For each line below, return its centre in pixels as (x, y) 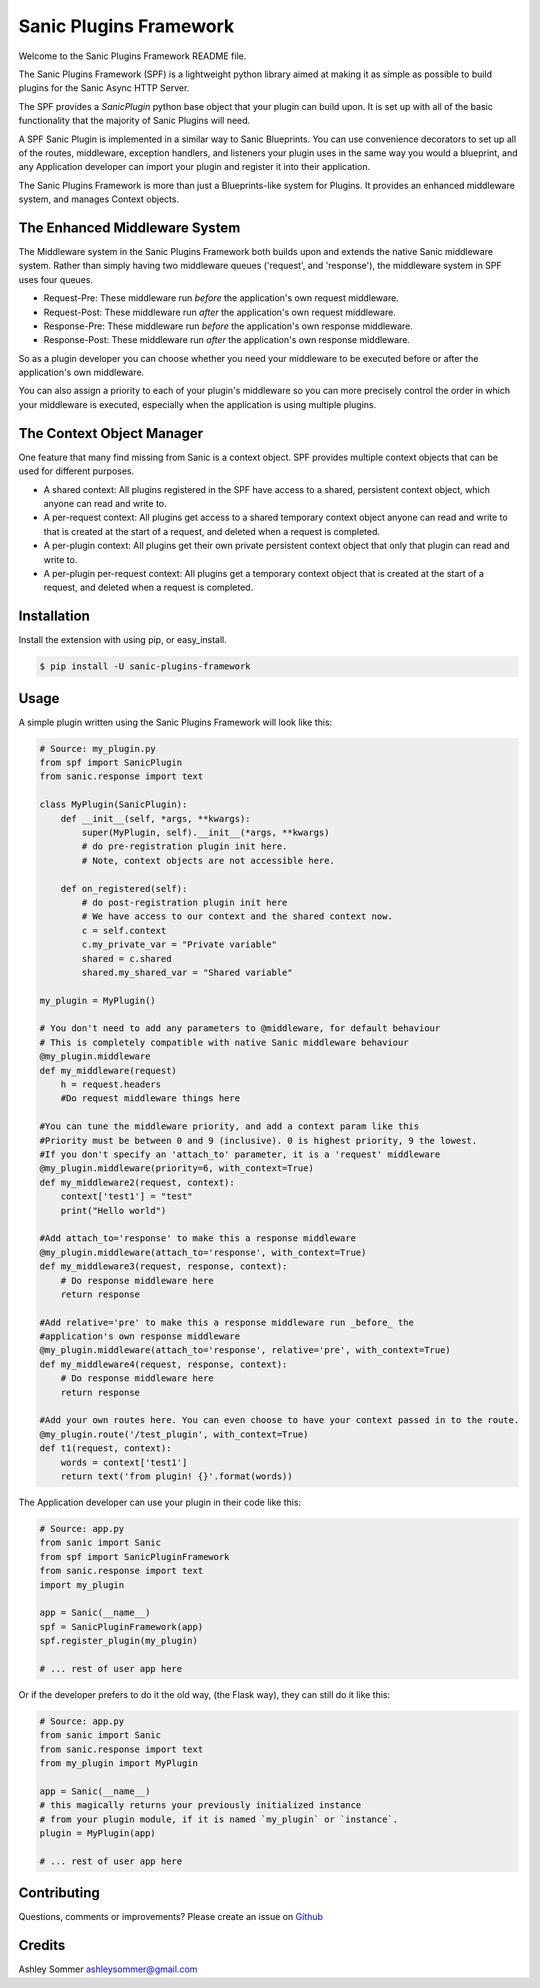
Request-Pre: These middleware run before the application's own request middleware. (221, 298)
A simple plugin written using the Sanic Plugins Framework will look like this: (175, 722)
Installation (54, 616)
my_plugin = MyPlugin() (98, 1000)
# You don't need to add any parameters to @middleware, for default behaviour (240, 1028)
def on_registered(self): (124, 888)
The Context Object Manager (111, 433)
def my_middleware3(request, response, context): (163, 1266)
